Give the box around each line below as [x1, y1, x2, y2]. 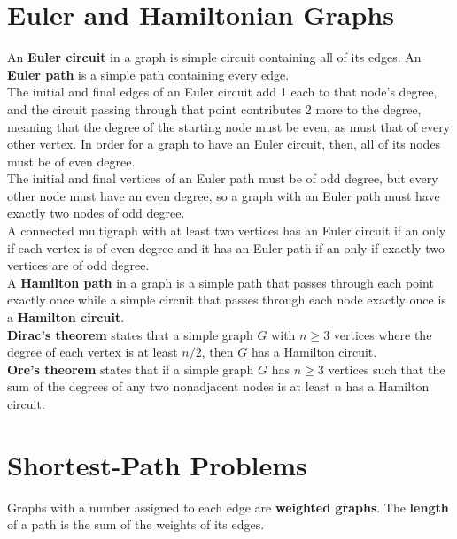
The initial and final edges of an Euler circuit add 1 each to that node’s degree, [7, 82, 438, 101]
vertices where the [333, 325, 432, 343]
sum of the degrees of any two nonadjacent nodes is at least [7, 377, 330, 396]
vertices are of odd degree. [7, 256, 150, 274]
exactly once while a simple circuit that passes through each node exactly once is [7, 290, 446, 309]
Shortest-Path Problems [7, 446, 307, 482]
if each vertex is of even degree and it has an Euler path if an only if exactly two [7, 238, 445, 257]
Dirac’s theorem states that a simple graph [7, 325, 253, 343]
